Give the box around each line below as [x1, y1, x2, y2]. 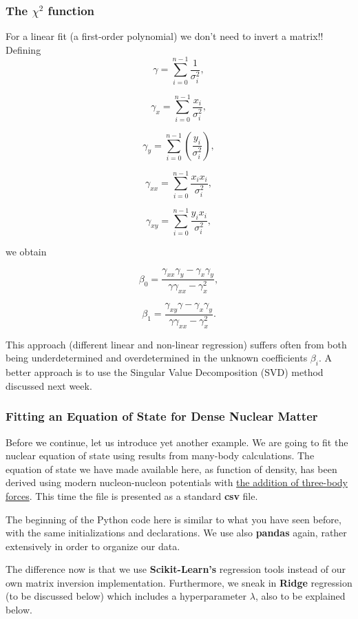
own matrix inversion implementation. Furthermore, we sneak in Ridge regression [6, 575, 352, 589]
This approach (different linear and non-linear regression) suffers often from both [6, 337, 347, 351]
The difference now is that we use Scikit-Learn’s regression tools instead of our [6, 562, 346, 576]
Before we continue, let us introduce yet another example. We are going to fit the [6, 434, 348, 449]
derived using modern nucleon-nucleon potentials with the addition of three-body [6, 475, 348, 490]
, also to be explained [255, 589, 346, 603]
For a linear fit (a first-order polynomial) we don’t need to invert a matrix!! [6, 29, 324, 43]
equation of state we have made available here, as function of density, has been [6, 461, 337, 476]
